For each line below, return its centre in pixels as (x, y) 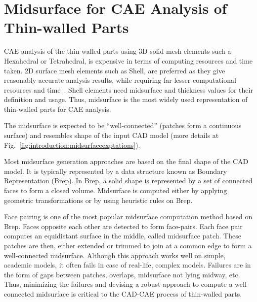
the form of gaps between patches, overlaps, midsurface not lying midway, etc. (122, 274)
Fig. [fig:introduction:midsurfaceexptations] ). (72, 145)
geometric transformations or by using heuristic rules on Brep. (98, 200)
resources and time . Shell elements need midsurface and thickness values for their (128, 89)
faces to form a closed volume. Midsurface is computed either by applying (116, 190)
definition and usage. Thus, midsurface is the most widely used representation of (126, 99)
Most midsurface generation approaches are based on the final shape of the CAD (126, 161)
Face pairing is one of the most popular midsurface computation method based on (128, 217)
